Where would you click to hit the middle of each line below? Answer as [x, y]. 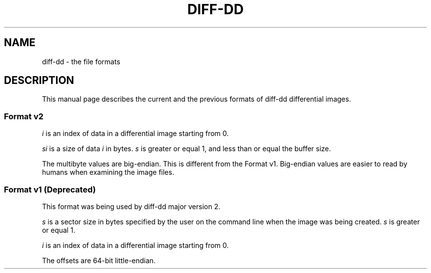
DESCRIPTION [39, 81]
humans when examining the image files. [108, 172]
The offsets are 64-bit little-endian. [99, 260]
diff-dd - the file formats [81, 61]
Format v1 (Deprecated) [50, 189]
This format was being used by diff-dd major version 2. [131, 206]
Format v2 [24, 116]
